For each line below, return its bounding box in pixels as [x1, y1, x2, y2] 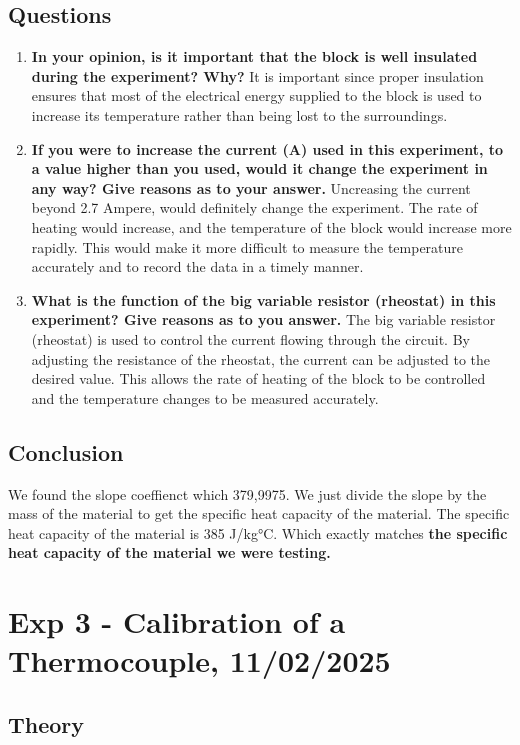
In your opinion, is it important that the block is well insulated [31, 46, 478, 67]
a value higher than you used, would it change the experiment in [31, 158, 488, 179]
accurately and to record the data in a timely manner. [31, 256, 364, 277]
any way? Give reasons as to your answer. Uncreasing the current [31, 177, 471, 198]
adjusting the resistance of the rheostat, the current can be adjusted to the [31, 348, 491, 369]
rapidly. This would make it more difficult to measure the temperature [31, 236, 464, 257]
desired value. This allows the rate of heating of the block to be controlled [31, 368, 486, 389]
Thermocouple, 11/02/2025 [8, 640, 391, 681]
